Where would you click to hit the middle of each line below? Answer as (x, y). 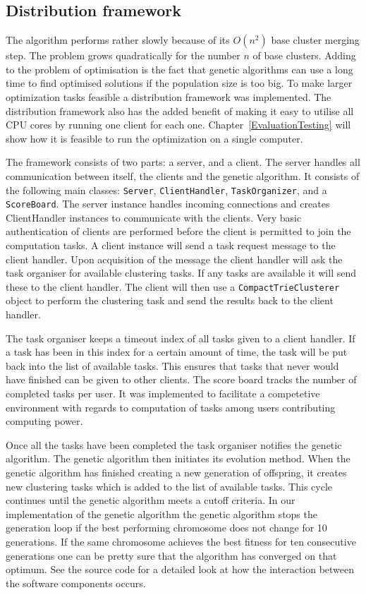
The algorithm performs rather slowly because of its (118, 40)
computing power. (44, 421)
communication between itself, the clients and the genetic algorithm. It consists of (183, 175)
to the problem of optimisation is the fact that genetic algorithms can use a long (179, 69)
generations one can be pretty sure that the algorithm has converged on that (171, 555)
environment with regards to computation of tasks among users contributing (171, 407)
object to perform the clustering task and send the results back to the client (170, 300)
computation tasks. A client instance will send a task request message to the (171, 245)
